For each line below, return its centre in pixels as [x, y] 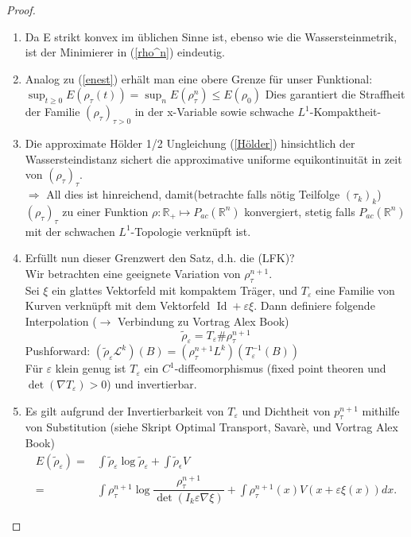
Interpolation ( [61, 321]
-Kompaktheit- [345, 112]
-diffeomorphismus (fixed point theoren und [280, 368]
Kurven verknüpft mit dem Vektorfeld [118, 305]
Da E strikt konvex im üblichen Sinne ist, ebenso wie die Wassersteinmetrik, [211, 36]
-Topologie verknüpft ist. [191, 231]
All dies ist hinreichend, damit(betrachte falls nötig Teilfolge [193, 194]
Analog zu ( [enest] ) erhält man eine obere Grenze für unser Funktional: [199, 78]
